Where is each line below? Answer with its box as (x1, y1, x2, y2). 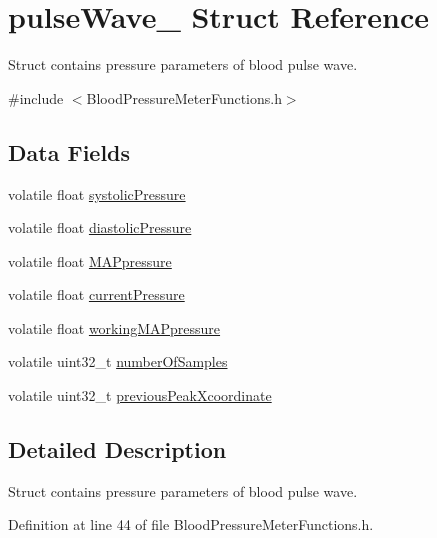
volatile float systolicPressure (8, 183, 186, 204)
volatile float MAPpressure (8, 250, 172, 271)
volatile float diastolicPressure (8, 217, 192, 238)
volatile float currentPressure (8, 284, 185, 305)
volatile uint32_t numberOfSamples (8, 351, 228, 372)
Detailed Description (8, 434, 227, 465)
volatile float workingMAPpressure (8, 317, 221, 338)
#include (8, 87, 64, 108)
